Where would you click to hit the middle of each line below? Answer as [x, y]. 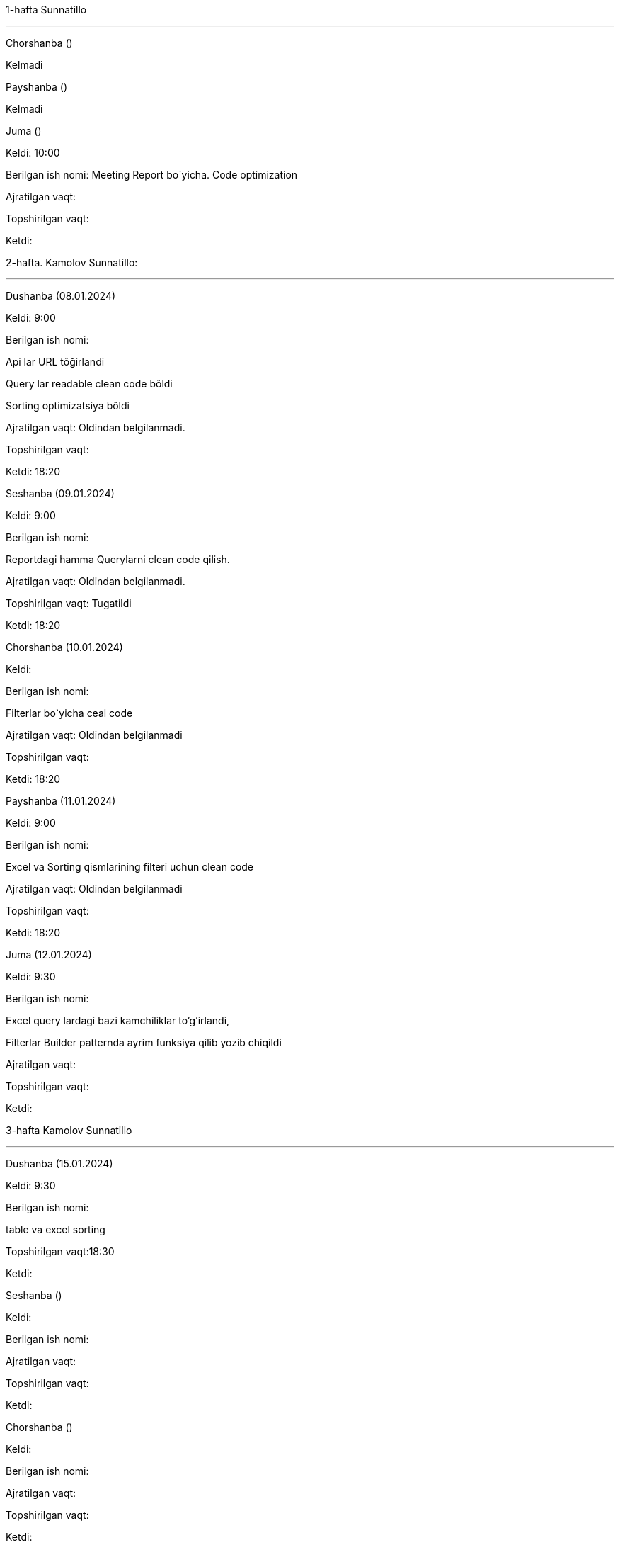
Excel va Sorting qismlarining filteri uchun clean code [130, 867]
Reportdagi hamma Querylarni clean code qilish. [118, 559]
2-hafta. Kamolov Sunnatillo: [72, 262]
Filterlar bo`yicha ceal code [69, 713]
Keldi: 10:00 [33, 153]
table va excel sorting [56, 1229]
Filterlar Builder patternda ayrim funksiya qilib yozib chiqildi [144, 1042]
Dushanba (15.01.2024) [59, 1164]
